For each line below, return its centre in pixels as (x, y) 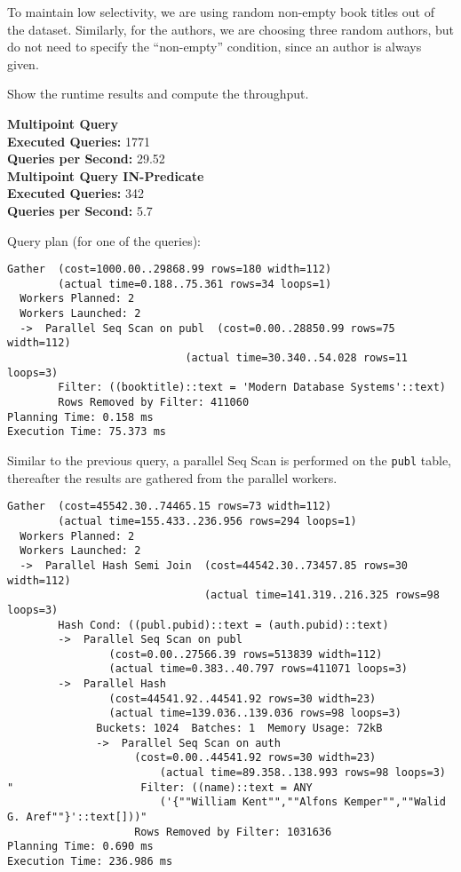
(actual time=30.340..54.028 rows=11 (297, 358)
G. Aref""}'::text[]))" (77, 817)
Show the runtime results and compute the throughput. (158, 94)
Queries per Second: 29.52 (86, 159)
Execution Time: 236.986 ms (90, 861)
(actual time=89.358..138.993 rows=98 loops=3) (302, 773)
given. (23, 63)
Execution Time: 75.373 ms (87, 432)
